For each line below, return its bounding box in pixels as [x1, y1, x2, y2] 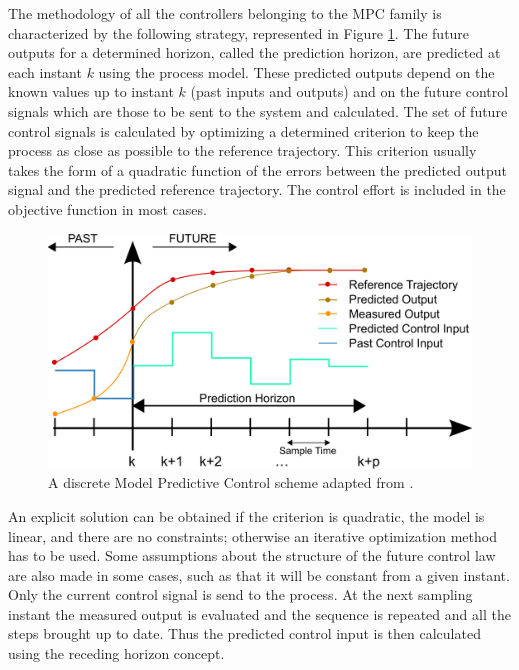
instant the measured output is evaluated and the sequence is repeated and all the [8, 603, 511, 624]
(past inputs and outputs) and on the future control [190, 81, 509, 102]
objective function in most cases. [8, 198, 207, 219]
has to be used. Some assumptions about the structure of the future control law [8, 545, 496, 566]
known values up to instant [8, 81, 174, 102]
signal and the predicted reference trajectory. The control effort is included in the [8, 179, 506, 200]
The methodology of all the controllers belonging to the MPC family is [8, 3, 442, 23]
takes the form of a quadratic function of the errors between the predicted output [8, 159, 507, 180]
